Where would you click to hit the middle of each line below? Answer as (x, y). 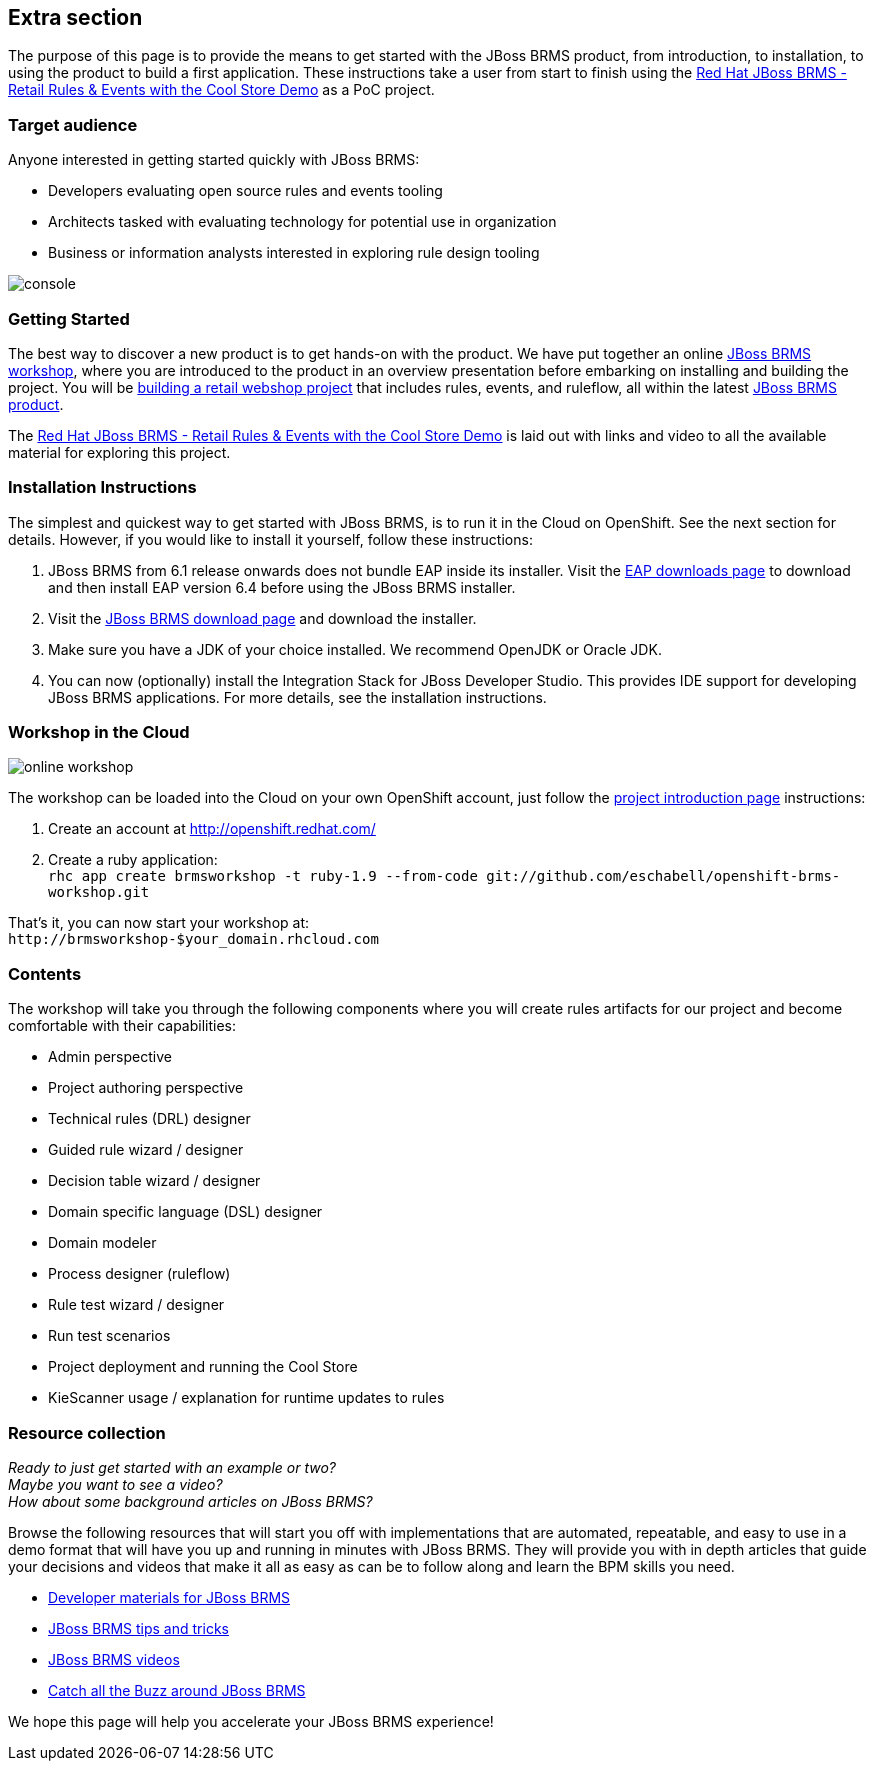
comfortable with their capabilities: (122, 1026)
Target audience (73, 124)
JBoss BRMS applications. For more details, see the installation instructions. (297, 697)
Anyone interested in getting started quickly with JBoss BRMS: (214, 160)
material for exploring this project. (119, 452)
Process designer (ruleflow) (139, 1274)
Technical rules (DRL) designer (149, 1119)
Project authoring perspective (146, 1088)
